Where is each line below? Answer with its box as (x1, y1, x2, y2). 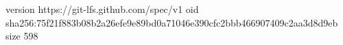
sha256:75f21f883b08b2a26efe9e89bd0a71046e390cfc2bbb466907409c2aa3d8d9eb (5, 15, 338, 29)
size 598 (5, 29, 38, 43)
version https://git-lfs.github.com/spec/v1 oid (5, 2, 199, 16)
